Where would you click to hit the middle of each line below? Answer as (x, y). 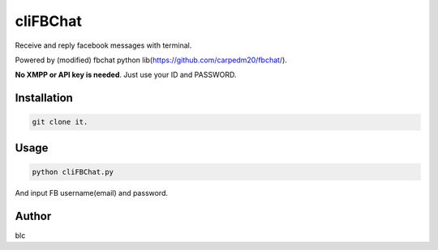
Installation (44, 98)
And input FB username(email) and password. (92, 193)
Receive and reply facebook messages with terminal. (103, 45)
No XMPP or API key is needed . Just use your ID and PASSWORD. (126, 75)
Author (33, 216)
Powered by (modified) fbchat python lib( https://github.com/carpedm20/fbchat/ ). (151, 60)
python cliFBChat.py (73, 172)
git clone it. (60, 122)
